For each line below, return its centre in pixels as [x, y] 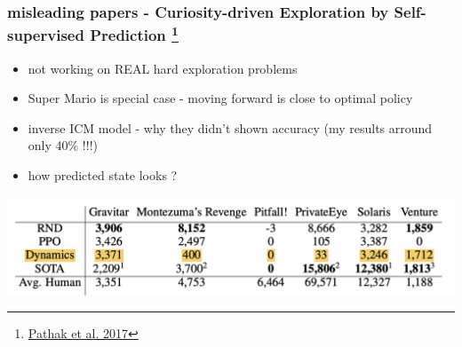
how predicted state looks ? [103, 174]
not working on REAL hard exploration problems [163, 68]
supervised [46, 35]
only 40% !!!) [63, 145]
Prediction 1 [134, 34]
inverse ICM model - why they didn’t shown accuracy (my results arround [230, 127]
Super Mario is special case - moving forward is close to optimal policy [220, 98]
